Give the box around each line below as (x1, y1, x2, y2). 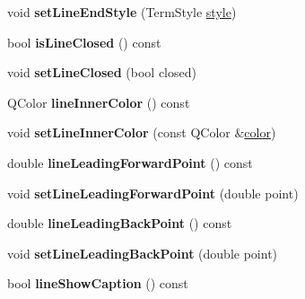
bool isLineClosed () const (7, 32, 161, 51)
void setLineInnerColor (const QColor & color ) (7, 123, 276, 142)
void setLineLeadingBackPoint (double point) (7, 243, 278, 262)
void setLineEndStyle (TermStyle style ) (7, 3, 237, 21)
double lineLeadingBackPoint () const (7, 214, 232, 233)
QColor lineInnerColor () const (7, 92, 190, 111)
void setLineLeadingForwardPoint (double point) (7, 183, 299, 202)
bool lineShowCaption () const (7, 274, 188, 293)
